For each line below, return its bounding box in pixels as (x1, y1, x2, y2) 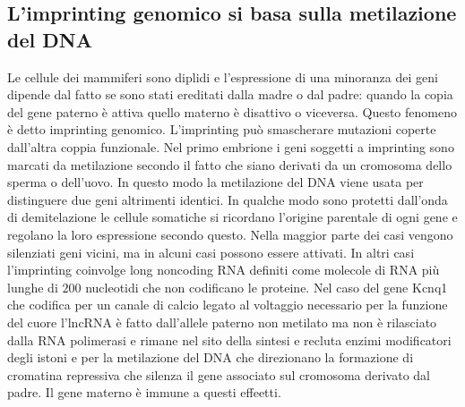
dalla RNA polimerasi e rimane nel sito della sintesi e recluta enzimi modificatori (7, 330, 452, 349)
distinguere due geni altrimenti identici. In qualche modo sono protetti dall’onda (7, 190, 448, 208)
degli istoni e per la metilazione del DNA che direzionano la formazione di (7, 348, 414, 367)
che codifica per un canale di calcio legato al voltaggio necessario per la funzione (7, 295, 448, 314)
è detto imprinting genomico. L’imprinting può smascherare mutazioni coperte (7, 120, 436, 139)
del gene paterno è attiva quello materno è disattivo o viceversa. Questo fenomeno (7, 102, 457, 121)
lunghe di (7, 277, 58, 296)
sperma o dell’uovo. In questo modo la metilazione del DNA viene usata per (7, 173, 424, 191)
